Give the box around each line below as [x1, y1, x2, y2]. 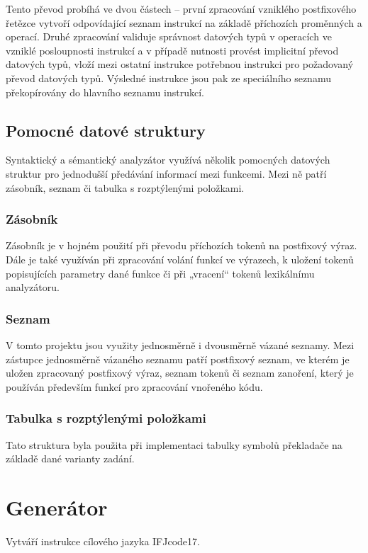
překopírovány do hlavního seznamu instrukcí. [6, 84, 204, 99]
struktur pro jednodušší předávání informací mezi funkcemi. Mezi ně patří [6, 166, 327, 181]
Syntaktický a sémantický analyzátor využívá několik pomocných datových [6, 152, 330, 167]
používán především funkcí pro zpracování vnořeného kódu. [6, 379, 263, 394]
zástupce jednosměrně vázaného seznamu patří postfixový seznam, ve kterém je [6, 351, 350, 366]
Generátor [6, 492, 108, 521]
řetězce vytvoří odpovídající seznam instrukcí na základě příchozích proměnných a [6, 15, 362, 30]
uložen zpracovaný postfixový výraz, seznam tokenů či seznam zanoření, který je [6, 365, 354, 380]
